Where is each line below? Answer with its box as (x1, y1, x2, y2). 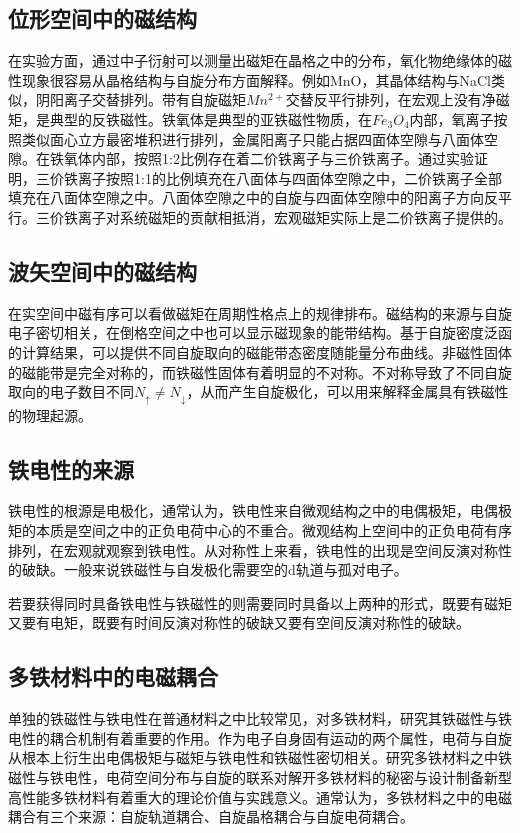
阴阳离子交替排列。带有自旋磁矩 (35, 89, 246, 110)
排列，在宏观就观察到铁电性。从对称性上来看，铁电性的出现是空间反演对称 (8, 539, 498, 560)
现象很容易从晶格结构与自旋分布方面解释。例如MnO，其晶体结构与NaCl (21, 69, 492, 90)
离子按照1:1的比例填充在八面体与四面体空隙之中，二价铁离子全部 (77, 167, 502, 188)
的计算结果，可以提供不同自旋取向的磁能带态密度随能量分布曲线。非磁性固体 (8, 341, 512, 362)
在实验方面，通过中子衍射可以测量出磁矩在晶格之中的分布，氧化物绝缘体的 (8, 50, 498, 71)
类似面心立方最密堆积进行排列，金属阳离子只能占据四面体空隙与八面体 (21, 128, 484, 149)
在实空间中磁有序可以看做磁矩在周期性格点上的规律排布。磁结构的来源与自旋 (8, 302, 512, 323)
